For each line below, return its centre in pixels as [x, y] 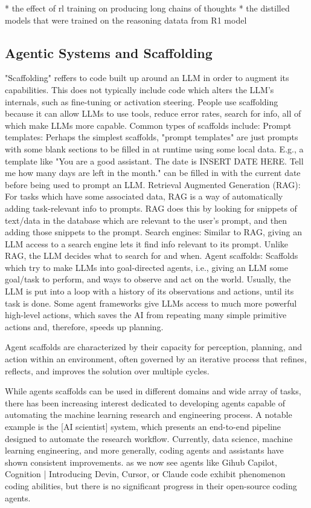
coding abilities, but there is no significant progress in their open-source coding [151, 485]
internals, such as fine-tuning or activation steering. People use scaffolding [142, 101]
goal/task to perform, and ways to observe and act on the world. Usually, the [148, 279]
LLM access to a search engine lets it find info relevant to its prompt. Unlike [147, 243]
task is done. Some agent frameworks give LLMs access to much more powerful [151, 303]
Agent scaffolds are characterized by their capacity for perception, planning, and [153, 347]
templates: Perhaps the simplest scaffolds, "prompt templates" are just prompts [152, 137]
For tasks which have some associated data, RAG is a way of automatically [144, 196]
